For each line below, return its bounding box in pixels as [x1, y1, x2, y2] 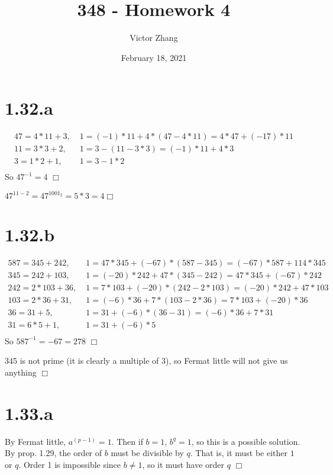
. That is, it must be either [190, 447, 288, 459]
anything [5, 366, 37, 378]
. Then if [111, 435, 143, 447]
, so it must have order [142, 458, 225, 470]
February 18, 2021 [121, 51, 187, 63]
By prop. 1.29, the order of [5, 447, 102, 459]
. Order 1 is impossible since [18, 458, 121, 470]
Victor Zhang [130, 31, 178, 44]
